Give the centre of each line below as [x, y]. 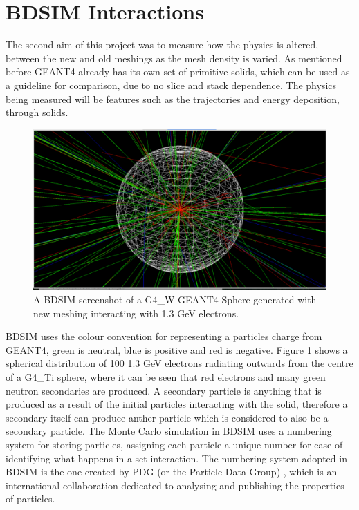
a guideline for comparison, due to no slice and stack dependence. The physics [171, 85]
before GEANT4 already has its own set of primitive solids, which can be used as [178, 72]
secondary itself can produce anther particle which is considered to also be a [167, 417]
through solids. [37, 112]
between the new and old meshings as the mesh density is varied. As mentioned [174, 58]
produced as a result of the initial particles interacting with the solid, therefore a [177, 404]
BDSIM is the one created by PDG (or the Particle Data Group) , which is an [172, 472]
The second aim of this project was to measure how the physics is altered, [162, 45]
